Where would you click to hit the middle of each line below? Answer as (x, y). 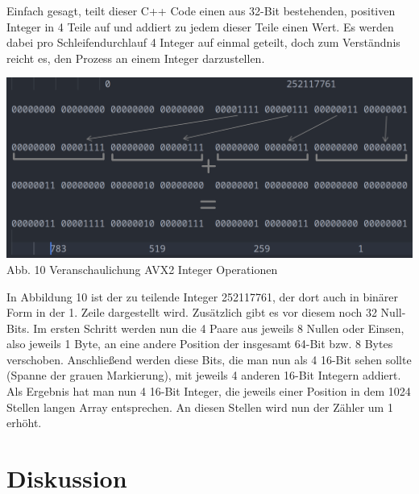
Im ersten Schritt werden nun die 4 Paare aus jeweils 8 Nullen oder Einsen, (219, 328)
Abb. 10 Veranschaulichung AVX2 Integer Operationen (142, 269)
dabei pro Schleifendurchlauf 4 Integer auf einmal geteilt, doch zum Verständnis (203, 42)
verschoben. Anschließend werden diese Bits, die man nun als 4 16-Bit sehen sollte (209, 359)
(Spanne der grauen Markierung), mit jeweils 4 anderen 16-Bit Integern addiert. (204, 375)
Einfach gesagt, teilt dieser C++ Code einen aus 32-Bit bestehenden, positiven (201, 10)
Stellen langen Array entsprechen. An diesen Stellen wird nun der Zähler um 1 (200, 407)
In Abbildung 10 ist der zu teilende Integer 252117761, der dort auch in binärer (203, 296)
